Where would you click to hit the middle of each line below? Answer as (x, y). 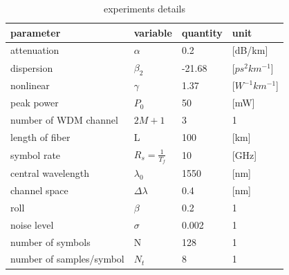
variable (153, 32)
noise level (32, 224)
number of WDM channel (64, 120)
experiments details (144, 8)
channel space (39, 190)
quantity (202, 32)
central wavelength (50, 173)
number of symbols (50, 241)
